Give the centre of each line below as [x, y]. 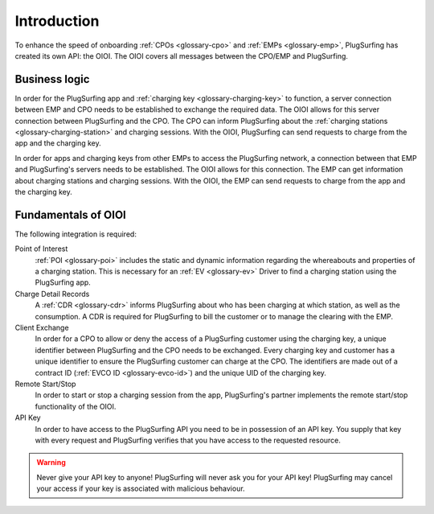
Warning [51, 463]
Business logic [52, 79]
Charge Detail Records [52, 294]
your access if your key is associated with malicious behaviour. [141, 489]
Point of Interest [41, 249]
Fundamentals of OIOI [70, 214]
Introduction [57, 21]
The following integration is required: [76, 234]
